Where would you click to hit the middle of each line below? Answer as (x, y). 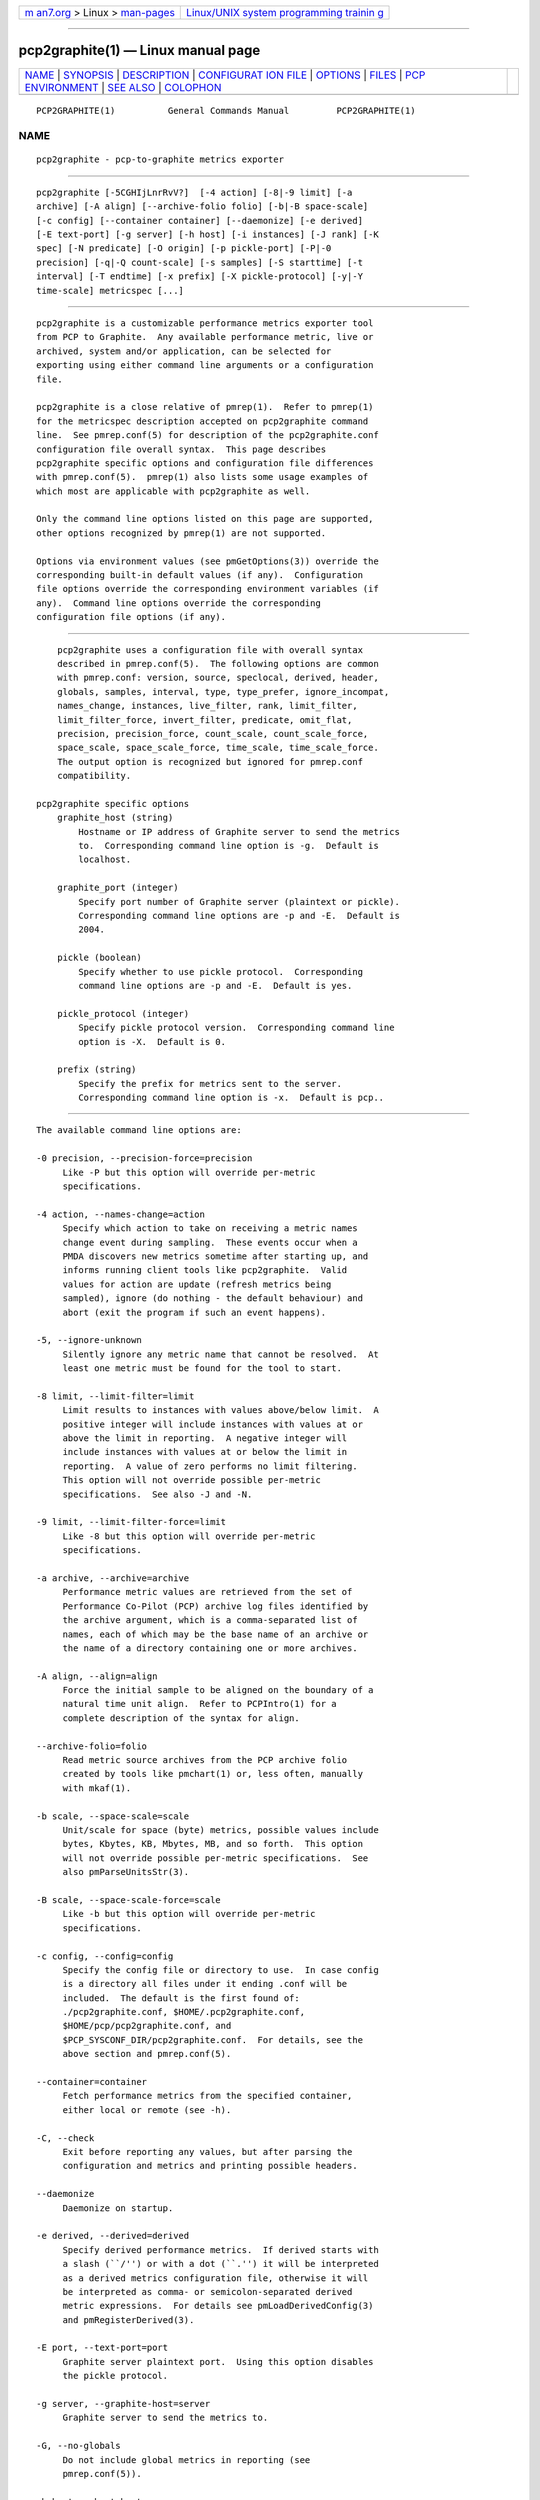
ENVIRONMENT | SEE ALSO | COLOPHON (123, 87)
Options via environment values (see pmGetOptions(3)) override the (207, 561)
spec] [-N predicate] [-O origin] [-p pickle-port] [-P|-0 (184, 248)
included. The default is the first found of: (181, 1998)
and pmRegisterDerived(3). (128, 2319)
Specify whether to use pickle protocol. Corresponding (221, 971)
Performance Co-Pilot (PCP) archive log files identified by (215, 1606)
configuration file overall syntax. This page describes (181, 449)
